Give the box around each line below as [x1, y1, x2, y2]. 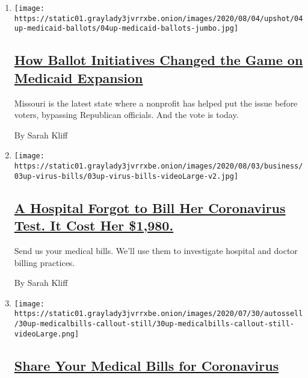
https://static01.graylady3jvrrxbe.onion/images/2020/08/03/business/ [14, 162, 303, 170]
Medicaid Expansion [14, 68, 143, 87]
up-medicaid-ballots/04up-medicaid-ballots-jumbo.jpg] [14, 24, 239, 33]
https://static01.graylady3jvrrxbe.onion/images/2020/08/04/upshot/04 [14, 14, 303, 23]
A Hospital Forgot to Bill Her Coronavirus [14, 198, 286, 217]
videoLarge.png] [14, 329, 79, 338]
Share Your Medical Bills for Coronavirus [14, 356, 279, 374]
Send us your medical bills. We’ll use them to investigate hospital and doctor [14, 244, 298, 256]
